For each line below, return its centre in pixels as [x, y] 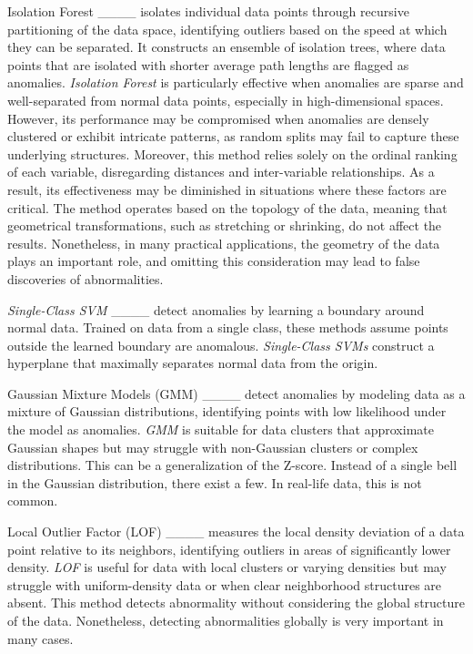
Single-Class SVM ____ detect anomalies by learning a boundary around [216, 309]
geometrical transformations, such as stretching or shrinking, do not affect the [225, 225]
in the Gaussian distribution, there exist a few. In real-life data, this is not [215, 482]
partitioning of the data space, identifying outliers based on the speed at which [227, 29]
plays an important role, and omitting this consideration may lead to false [214, 261]
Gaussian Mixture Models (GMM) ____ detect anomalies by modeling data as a [236, 393]
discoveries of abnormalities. [86, 278]
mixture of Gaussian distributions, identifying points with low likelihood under [227, 411]
